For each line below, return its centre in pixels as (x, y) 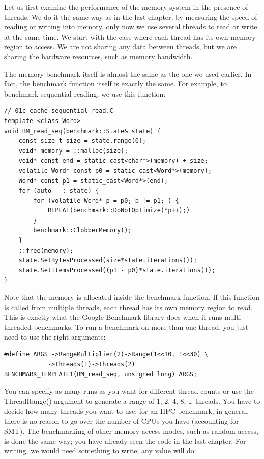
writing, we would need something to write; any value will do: (100, 451)
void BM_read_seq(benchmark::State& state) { (82, 131)
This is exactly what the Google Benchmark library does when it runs (113, 317)
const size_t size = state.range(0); (82, 141)
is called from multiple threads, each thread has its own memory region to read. (128, 307)
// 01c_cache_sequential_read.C (59, 111)
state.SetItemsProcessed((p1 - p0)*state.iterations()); (117, 270)
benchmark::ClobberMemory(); (82, 231)
